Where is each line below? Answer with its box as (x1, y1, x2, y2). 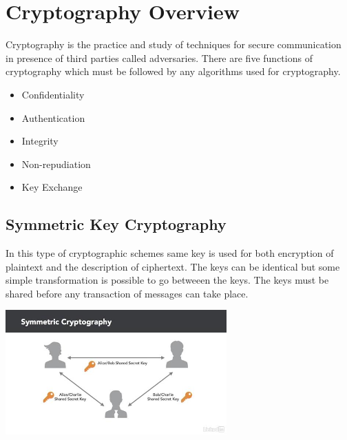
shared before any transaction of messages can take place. (6, 286, 249, 300)
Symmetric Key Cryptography (6, 213, 227, 235)
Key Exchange (21, 180, 83, 194)
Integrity (21, 134, 59, 148)
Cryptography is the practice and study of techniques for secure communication (6, 37, 341, 52)
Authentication (21, 110, 85, 125)
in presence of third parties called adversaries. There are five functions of (6, 50, 313, 65)
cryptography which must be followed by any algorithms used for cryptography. (6, 64, 341, 78)
